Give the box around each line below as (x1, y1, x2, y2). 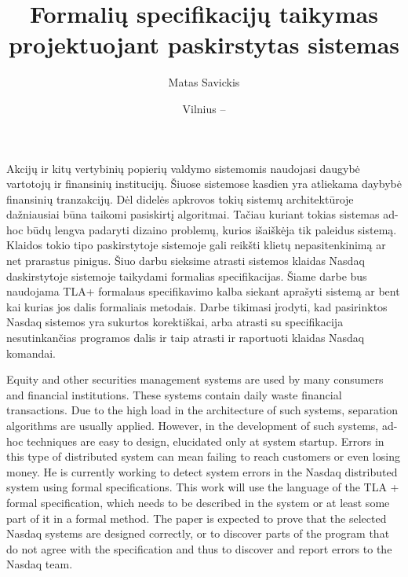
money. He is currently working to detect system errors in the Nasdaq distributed (6, 463, 398, 480)
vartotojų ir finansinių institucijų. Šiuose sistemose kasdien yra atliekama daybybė (6, 175, 402, 192)
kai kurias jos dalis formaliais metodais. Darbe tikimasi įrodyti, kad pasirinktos (6, 298, 388, 314)
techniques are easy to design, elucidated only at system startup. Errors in (27, 432, 384, 449)
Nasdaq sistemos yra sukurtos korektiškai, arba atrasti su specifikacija (6, 314, 344, 330)
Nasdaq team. (6, 556, 73, 572)
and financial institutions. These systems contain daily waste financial (6, 386, 342, 402)
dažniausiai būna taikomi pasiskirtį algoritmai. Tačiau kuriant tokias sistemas (6, 206, 380, 222)
